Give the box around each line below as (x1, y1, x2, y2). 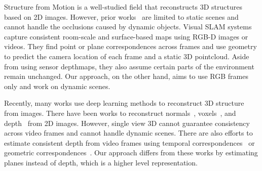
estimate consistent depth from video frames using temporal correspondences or (4, 137, 255, 148)
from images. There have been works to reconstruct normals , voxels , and (4, 107, 236, 118)
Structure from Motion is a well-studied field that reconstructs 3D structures (4, 2, 242, 12)
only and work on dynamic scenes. (4, 80, 110, 91)
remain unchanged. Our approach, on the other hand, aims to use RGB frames (4, 71, 248, 81)
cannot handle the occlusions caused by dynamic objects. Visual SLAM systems (4, 21, 252, 32)
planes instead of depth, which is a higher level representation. (4, 157, 198, 167)
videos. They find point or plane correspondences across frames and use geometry (4, 41, 257, 52)
